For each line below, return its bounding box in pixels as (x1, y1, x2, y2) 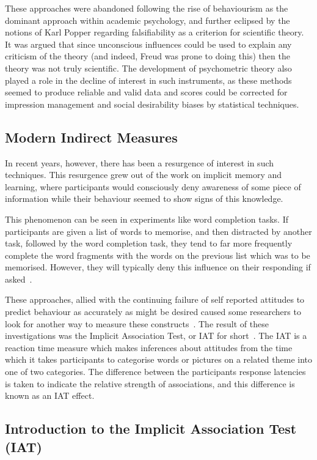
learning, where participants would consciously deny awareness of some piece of (5, 180, 301, 193)
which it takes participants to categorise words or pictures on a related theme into (5, 353, 313, 366)
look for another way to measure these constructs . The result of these (5, 317, 269, 330)
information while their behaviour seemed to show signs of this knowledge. (5, 192, 283, 205)
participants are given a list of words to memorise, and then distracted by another (5, 224, 312, 237)
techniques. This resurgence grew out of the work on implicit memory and (5, 168, 282, 181)
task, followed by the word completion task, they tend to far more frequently (5, 237, 293, 250)
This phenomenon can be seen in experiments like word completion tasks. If (5, 212, 288, 225)
